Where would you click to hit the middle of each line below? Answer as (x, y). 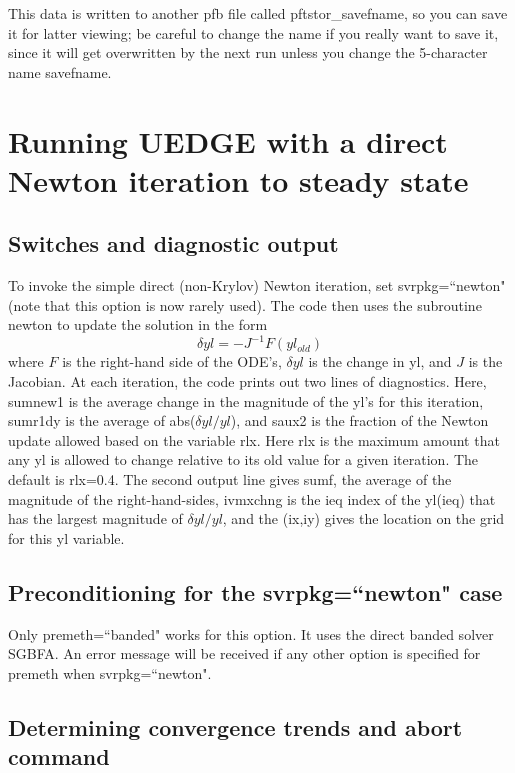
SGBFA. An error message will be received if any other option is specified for (244, 653)
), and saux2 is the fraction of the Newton (359, 420)
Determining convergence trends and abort (235, 726)
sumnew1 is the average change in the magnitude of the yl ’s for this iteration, (246, 400)
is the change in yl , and (380, 361)
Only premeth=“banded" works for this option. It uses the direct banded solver (251, 633)
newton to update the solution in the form (138, 324)
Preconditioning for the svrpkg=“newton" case (255, 591)
